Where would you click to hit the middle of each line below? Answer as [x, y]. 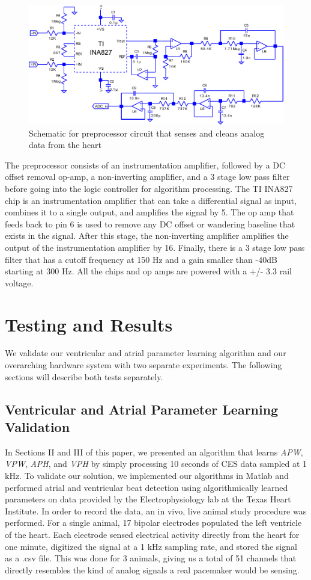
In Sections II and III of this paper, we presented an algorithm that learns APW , [154, 452]
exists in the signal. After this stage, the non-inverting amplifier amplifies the [147, 236]
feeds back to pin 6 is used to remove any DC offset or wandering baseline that [150, 224]
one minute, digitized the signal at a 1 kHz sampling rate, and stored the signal [151, 546]
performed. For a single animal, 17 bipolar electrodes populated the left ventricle [153, 523]
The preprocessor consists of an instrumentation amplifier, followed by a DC [145, 165]
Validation [38, 427]
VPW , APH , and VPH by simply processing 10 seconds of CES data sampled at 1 [156, 464]
